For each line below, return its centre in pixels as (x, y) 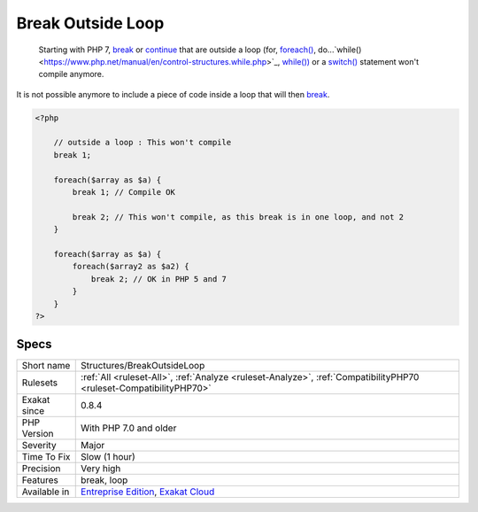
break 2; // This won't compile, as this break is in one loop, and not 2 (238, 217)
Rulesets (39, 383)
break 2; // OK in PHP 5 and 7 (159, 279)
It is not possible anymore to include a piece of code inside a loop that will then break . (173, 94)
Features (40, 480)
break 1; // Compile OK (124, 192)
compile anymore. (71, 74)
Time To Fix (46, 457)
